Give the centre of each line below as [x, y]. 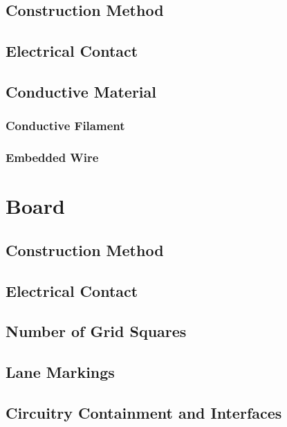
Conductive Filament [65, 126]
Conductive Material [81, 91]
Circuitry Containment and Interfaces [144, 412]
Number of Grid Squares [96, 331]
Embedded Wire [52, 157]
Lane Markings [60, 372]
